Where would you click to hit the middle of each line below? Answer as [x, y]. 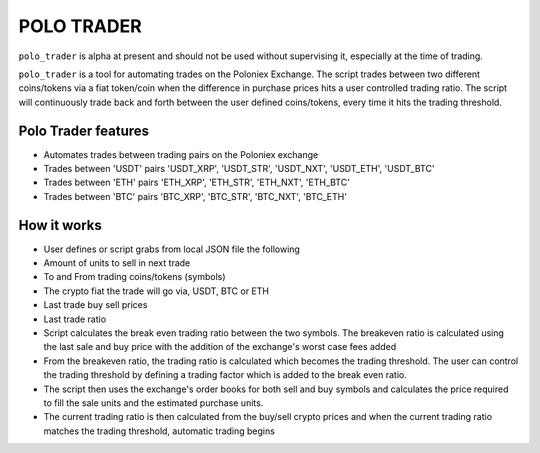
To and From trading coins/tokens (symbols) [134, 277]
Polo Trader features [84, 130]
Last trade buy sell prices [95, 305]
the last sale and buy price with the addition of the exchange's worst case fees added [220, 347]
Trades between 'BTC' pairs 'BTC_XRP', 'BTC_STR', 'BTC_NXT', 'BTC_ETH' [195, 196]
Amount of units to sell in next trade [117, 263]
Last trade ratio [75, 319]
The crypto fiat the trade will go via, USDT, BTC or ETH [156, 291]
